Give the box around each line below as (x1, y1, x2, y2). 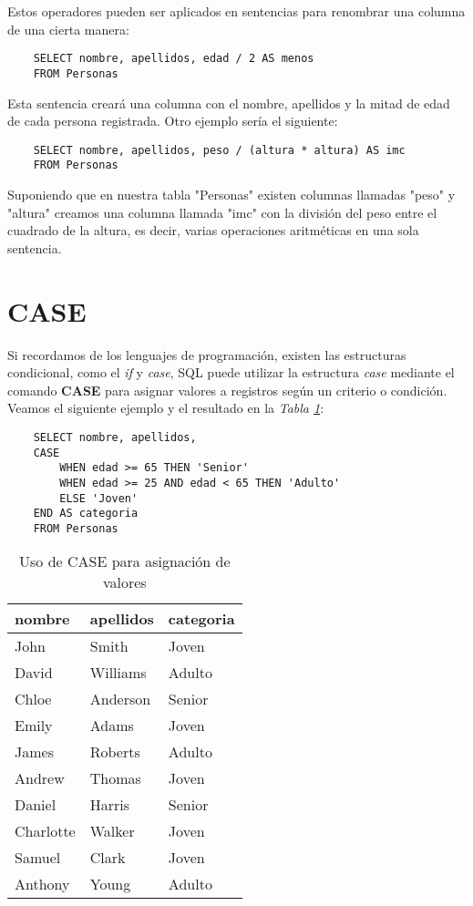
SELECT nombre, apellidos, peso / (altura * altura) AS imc (33, 143, 406, 157)
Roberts (89, 741, 140, 763)
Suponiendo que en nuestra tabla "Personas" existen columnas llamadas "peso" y (7, 185, 456, 203)
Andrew (15, 767, 65, 789)
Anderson (89, 688, 151, 710)
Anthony (15, 873, 70, 895)
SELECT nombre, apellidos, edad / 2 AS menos (33, 52, 314, 66)
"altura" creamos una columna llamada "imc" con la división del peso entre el (7, 202, 437, 221)
